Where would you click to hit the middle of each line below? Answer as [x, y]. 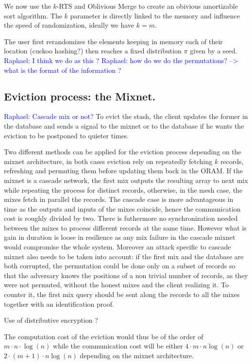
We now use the [27, 6]
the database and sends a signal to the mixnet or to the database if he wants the [124, 125]
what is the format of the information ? [63, 70]
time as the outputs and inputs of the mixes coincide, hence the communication [122, 208]
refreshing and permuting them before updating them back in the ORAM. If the [124, 171]
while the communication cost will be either [118, 346]
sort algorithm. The [33, 15]
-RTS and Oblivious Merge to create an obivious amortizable [147, 6]
